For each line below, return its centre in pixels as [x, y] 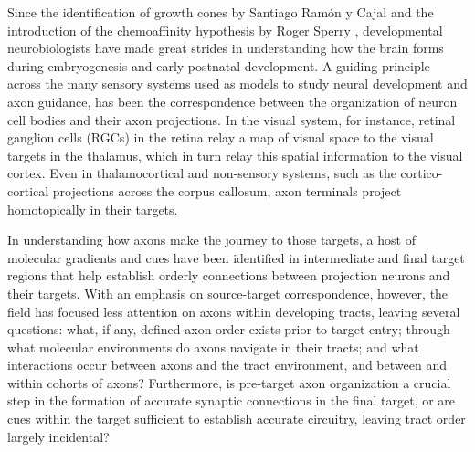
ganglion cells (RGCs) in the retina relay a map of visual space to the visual [221, 137]
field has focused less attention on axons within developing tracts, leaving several [234, 311]
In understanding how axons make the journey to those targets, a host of [211, 240]
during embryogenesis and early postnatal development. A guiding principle [219, 65]
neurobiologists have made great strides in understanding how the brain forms [226, 48]
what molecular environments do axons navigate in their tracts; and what [213, 347]
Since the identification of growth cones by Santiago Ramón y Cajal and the [221, 12]
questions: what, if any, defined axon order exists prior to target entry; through [229, 329]
